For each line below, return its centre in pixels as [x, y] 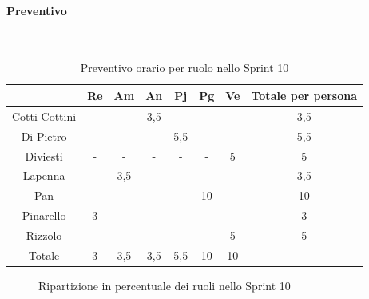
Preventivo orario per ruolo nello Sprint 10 [184, 68]
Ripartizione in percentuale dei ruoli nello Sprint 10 [165, 285]
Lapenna [44, 175]
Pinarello [44, 215]
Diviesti [44, 155]
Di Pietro [44, 136]
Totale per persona [304, 95]
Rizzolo [44, 235]
